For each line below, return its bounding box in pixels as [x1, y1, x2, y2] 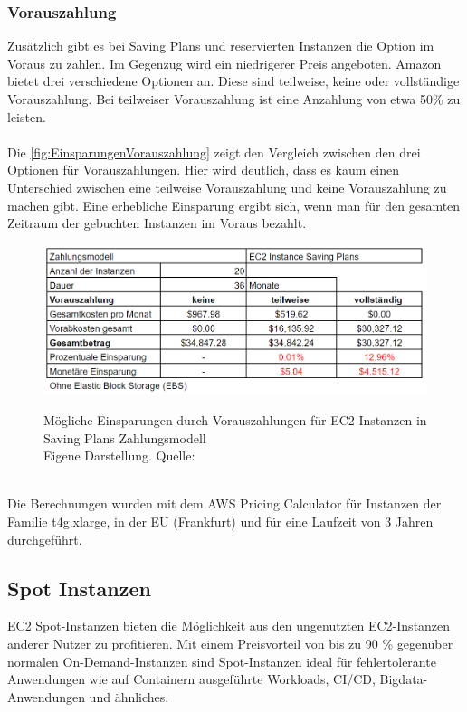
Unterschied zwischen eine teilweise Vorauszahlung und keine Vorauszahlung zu [7, 177, 447, 196]
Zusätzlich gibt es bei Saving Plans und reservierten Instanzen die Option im [7, 36, 434, 55]
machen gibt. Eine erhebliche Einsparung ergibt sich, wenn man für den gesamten [7, 195, 461, 214]
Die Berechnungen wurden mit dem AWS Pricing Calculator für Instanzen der [7, 494, 442, 513]
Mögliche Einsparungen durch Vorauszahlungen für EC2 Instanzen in [43, 411, 427, 430]
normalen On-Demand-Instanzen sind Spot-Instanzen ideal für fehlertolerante [7, 651, 436, 670]
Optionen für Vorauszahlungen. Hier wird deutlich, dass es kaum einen [7, 160, 399, 179]
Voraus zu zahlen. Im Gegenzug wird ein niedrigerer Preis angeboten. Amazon [7, 53, 442, 72]
